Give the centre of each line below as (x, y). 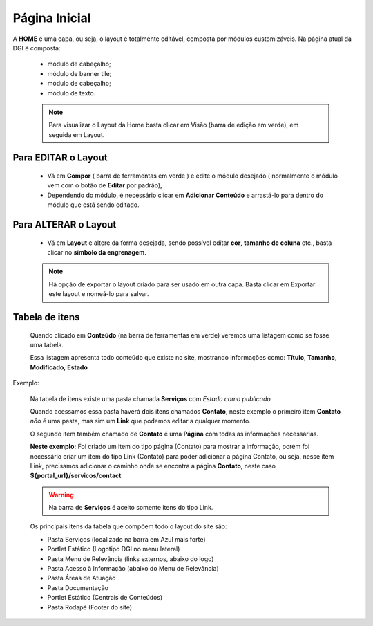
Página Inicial (52, 18)
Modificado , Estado (59, 367)
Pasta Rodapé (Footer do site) (90, 607)
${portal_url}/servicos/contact (76, 476)
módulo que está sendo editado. (93, 205)
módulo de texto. (71, 93)
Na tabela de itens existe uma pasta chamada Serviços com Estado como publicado (150, 398)
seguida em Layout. (77, 134)
